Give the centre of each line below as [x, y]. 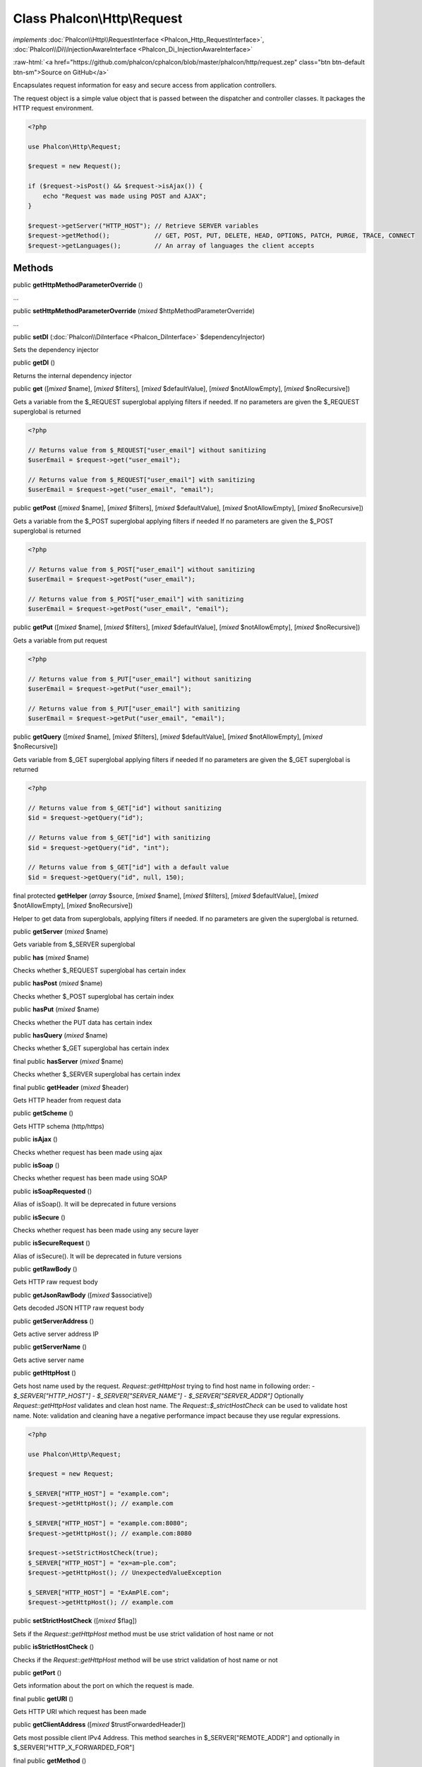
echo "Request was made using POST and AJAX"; [125, 196]
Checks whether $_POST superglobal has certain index [94, 996]
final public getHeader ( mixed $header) [71, 1087]
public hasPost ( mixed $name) [58, 983]
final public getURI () [43, 1698]
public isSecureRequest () [52, 1243]
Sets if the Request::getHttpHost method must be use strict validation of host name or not [143, 1633]
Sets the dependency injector [56, 350]
